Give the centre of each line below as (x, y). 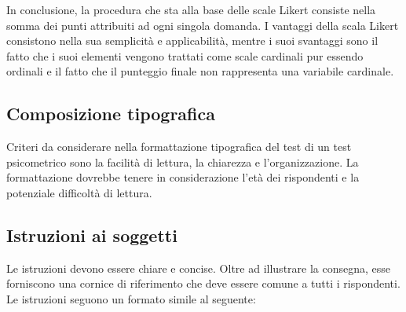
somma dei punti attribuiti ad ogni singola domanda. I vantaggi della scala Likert (203, 25)
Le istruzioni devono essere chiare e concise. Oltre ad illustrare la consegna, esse (199, 268)
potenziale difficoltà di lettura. (79, 192)
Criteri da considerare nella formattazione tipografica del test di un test (179, 147)
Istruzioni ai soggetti (92, 235)
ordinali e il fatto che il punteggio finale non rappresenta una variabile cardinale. (200, 71)
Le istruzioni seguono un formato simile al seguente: (131, 298)
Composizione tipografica (111, 114)
